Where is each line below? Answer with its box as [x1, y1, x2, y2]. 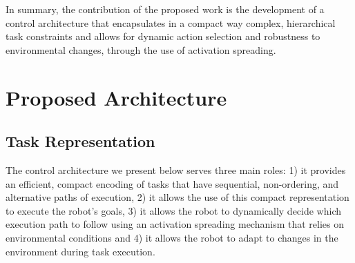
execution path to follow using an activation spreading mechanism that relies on [6, 217, 344, 231]
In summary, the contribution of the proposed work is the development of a [6, 2, 325, 16]
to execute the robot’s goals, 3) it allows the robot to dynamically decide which [6, 203, 342, 217]
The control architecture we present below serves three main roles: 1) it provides [6, 162, 346, 177]
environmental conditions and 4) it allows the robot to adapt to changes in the [6, 230, 338, 244]
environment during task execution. [6, 244, 155, 258]
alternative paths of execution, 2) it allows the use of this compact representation [6, 190, 349, 204]
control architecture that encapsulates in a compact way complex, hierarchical [6, 15, 336, 30]
